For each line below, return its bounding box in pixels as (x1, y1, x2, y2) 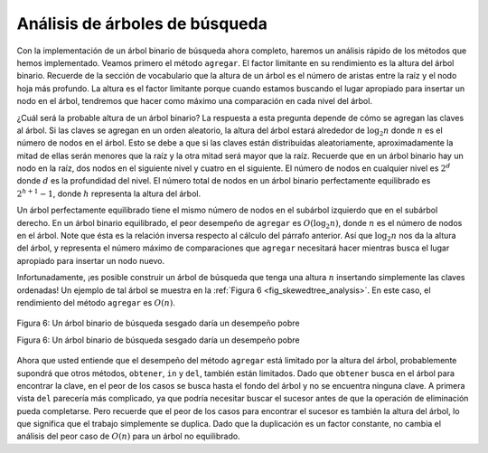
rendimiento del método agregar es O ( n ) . (16, 297, 176, 307)
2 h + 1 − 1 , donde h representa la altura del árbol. (16, 187, 202, 199)
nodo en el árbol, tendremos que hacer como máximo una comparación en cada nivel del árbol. (16, 96, 372, 107)
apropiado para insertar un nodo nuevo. (16, 255, 165, 266)
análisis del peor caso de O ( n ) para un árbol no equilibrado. (16, 430, 240, 442)
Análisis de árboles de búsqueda (16, 14, 268, 33)
